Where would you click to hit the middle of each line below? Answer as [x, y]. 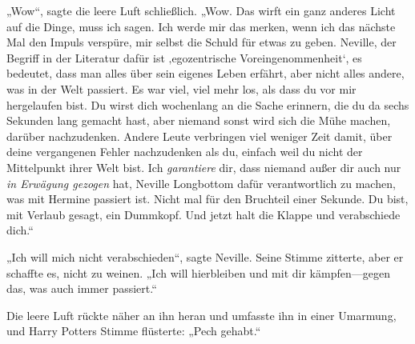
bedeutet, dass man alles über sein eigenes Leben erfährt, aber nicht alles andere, [205, 73]
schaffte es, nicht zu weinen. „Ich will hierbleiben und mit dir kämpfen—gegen [198, 272]
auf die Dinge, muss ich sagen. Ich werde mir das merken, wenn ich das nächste [201, 26]
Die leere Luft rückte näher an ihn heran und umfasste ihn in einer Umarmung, [201, 315]
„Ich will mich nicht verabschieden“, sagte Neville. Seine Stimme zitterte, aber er [205, 256]
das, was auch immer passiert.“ [82, 288]
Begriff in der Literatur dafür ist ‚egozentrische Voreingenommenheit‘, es [184, 57]
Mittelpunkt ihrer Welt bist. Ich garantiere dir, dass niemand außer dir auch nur [204, 167]
